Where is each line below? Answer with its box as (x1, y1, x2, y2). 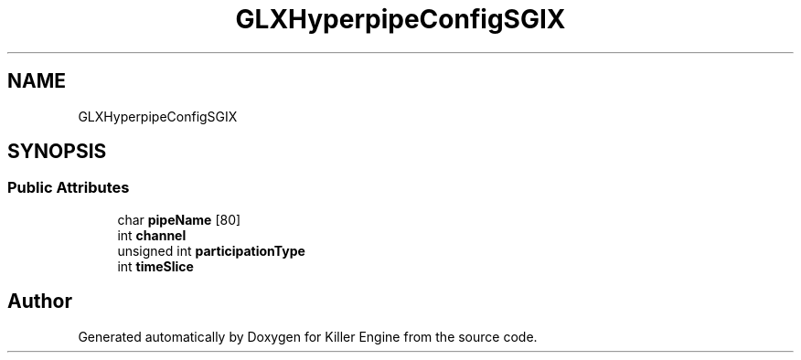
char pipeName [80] (117, 211, 241, 228)
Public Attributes (7, 178, 130, 197)
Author (7, 290, 72, 313)
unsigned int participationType (117, 242, 305, 259)
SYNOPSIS (7, 140, 107, 164)
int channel (117, 227, 187, 243)
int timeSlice (117, 258, 194, 274)
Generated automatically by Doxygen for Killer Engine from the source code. (78, 328, 538, 344)
